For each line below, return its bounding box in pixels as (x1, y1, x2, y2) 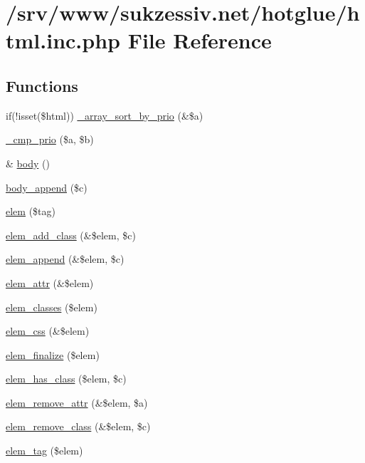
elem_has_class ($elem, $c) (6, 371, 127, 386)
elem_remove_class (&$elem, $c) (6, 419, 151, 434)
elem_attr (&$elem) (6, 275, 94, 290)
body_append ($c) (6, 180, 88, 194)
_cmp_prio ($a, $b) (6, 132, 94, 147)
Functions (6, 74, 78, 96)
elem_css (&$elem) (6, 323, 90, 338)
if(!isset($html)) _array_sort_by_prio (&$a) (6, 108, 203, 123)
